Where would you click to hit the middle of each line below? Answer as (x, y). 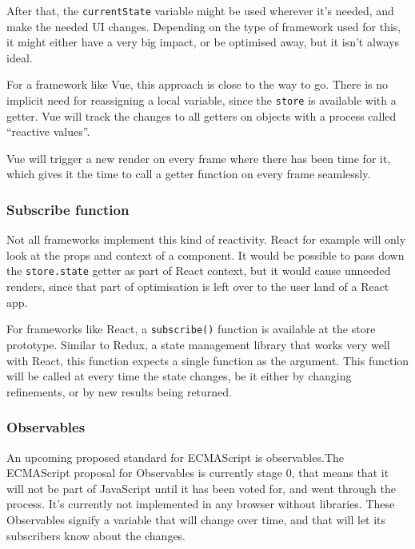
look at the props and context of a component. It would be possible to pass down (206, 255)
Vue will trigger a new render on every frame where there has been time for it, (199, 158)
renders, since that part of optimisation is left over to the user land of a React (198, 286)
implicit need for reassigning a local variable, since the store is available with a (202, 100)
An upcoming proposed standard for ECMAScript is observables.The (175, 457)
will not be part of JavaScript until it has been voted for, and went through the (201, 488)
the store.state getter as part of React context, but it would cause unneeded (199, 271)
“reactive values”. (48, 131)
